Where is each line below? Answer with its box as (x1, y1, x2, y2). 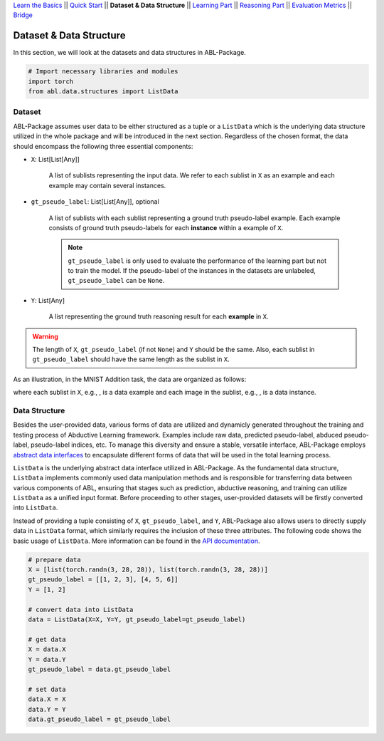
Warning (32, 332, 58, 341)
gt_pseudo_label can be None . (68, 276, 165, 285)
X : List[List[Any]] (31, 155, 80, 163)
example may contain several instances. (48, 181, 166, 190)
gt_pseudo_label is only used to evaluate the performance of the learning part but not (68, 256, 327, 265)
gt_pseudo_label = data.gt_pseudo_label (28, 665, 171, 673)
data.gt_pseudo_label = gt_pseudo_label (28, 715, 171, 723)
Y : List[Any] (31, 296, 65, 304)
